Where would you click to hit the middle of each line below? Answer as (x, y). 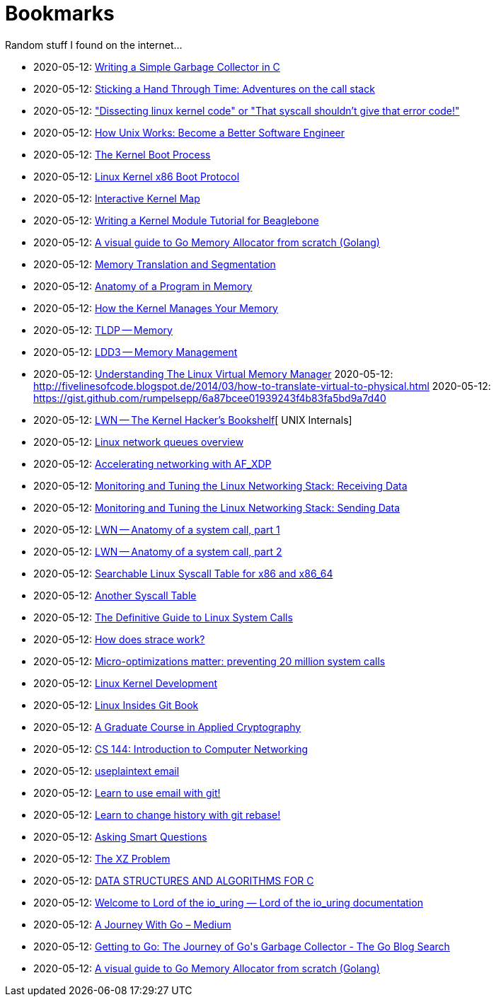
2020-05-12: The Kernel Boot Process (122, 154)
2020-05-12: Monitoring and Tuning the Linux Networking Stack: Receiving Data (220, 485)
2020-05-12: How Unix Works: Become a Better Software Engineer (189, 132)
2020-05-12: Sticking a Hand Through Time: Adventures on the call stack (204, 88)
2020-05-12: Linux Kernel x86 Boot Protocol (137, 176)
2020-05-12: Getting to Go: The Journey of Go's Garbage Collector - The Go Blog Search (242, 946)
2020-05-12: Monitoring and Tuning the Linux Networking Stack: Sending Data (217, 507)
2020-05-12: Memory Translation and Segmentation (155, 264)
